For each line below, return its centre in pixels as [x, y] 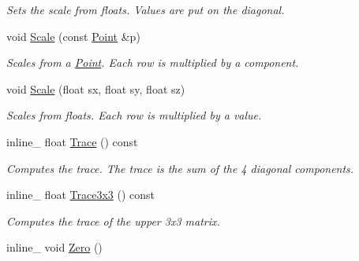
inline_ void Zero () [54, 247]
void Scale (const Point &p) [73, 36]
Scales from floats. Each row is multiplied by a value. [134, 115]
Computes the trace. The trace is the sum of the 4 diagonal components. [180, 168]
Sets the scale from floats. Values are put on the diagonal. [146, 9]
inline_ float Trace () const [72, 141]
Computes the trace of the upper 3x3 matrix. [113, 221]
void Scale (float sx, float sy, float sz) [96, 88]
